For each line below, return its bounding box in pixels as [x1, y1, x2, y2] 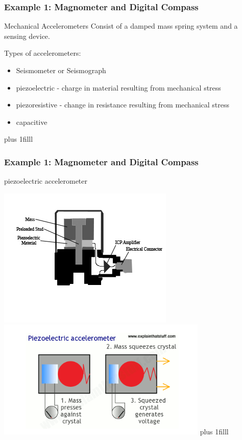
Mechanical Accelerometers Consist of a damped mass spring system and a [4, 20, 238, 31]
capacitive [16, 116, 47, 127]
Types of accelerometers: [4, 48, 81, 58]
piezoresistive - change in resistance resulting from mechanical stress [16, 99, 230, 110]
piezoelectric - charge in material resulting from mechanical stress [16, 82, 221, 93]
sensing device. [4, 30, 50, 41]
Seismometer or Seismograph [16, 65, 106, 75]
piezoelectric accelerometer [4, 175, 88, 186]
